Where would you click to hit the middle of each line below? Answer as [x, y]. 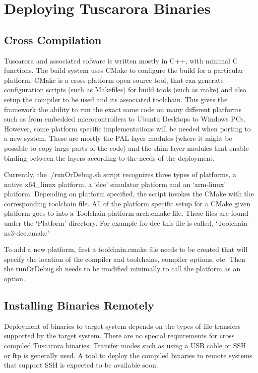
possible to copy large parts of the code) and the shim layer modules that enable [127, 148]
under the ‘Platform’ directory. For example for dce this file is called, [109, 223]
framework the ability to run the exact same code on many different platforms [123, 109]
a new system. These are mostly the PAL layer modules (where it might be [118, 138]
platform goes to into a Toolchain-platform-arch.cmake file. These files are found [126, 213]
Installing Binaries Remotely [79, 305]
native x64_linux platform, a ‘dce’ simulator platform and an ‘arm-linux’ [115, 184]
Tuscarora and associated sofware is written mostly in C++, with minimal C [121, 60]
